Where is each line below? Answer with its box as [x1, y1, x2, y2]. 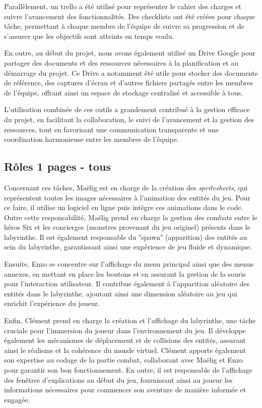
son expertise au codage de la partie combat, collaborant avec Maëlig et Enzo [4, 354, 243, 365]
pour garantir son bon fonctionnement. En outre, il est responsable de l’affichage [4, 365, 252, 375]
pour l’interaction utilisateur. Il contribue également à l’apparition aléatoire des [4, 278, 249, 289]
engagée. [4, 394, 30, 404]
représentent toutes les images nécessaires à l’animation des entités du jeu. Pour [4, 192, 251, 202]
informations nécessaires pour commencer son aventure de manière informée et [4, 384, 246, 395]
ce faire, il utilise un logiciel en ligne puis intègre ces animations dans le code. [4, 202, 243, 213]
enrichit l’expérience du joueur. [4, 298, 100, 309]
